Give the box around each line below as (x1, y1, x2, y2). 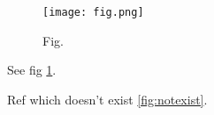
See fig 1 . (7, 61, 57, 79)
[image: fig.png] (42, 6, 144, 18)
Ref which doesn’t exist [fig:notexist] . (7, 90, 208, 108)
